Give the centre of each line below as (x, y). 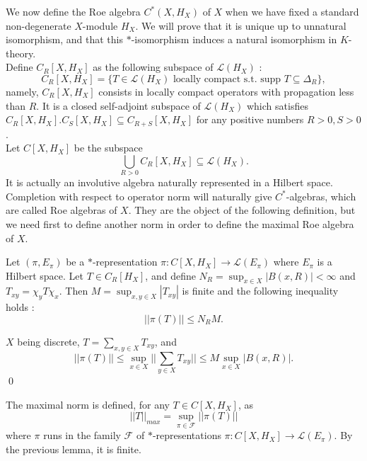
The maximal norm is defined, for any (88, 404)
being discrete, (48, 341)
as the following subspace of (153, 67)
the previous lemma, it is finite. (74, 449)
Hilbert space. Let (45, 275)
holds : (20, 307)
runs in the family (82, 435)
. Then (74, 291)
